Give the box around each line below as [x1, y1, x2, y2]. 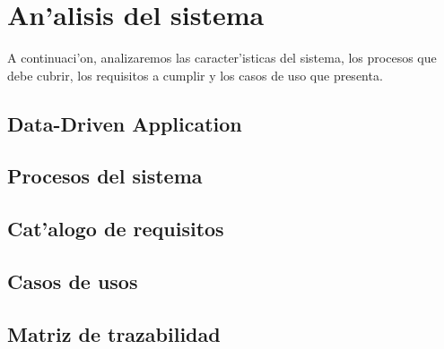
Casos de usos [7, 268, 138, 295]
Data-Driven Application [7, 109, 242, 137]
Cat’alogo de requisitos [7, 215, 224, 243]
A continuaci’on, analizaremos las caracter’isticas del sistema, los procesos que [7, 48, 437, 67]
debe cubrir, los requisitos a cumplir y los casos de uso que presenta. [7, 65, 383, 84]
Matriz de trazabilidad [7, 319, 221, 347]
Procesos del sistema [7, 162, 203, 190]
